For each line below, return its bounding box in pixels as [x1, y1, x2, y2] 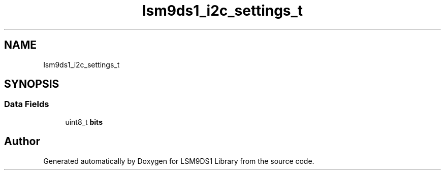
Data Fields [4, 99, 49, 110]
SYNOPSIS [4, 78, 59, 91]
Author [4, 135, 40, 148]
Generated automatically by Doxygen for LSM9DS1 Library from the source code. [43, 156, 314, 165]
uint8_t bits [65, 117, 103, 126]
